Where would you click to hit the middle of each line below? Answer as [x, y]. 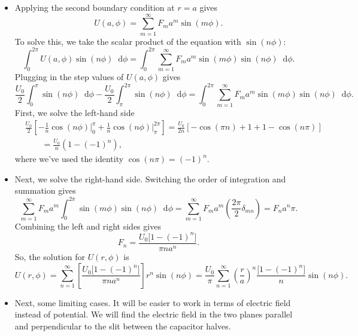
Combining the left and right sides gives [88, 226]
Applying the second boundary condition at [95, 7]
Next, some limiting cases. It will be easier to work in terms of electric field [153, 302]
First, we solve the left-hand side [75, 112]
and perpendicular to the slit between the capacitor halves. [123, 326]
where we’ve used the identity [69, 159]
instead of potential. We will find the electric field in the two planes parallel [154, 314]
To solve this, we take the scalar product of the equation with [128, 41]
